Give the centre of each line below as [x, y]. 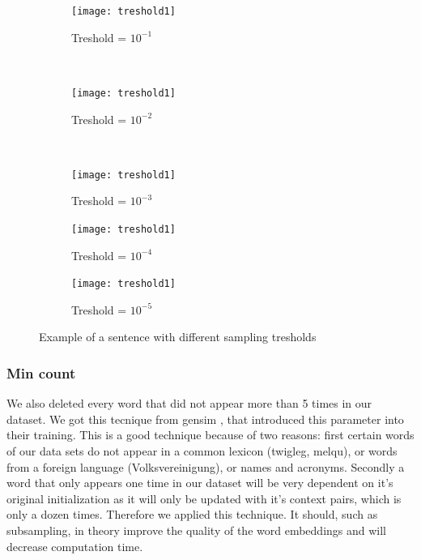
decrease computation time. [75, 546]
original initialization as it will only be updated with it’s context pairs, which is [204, 498]
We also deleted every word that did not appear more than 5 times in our [189, 403]
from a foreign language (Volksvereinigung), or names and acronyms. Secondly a [206, 466]
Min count [41, 372]
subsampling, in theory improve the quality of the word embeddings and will [196, 530]
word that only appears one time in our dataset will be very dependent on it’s [200, 483]
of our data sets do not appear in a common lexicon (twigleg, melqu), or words [202, 451]
